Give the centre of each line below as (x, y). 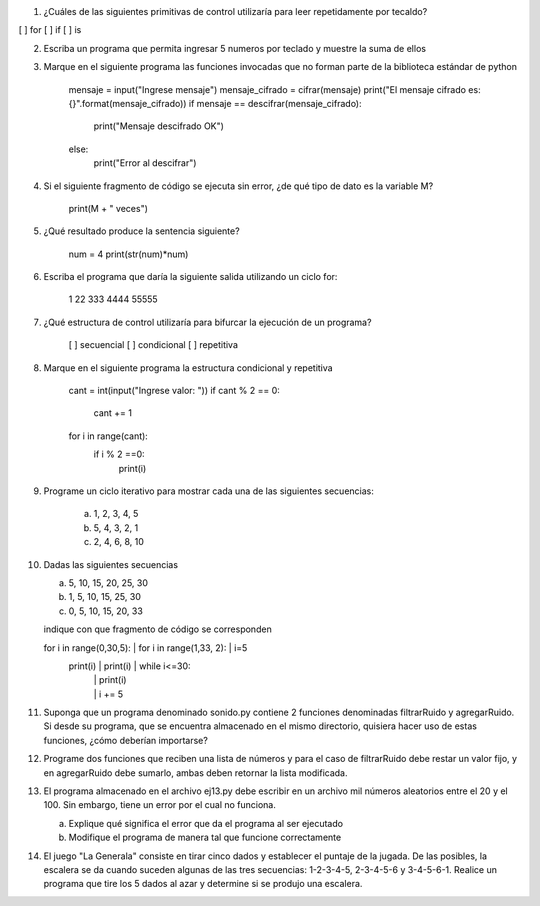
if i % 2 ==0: (119, 454)
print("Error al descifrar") (145, 163)
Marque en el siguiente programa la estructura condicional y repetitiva (188, 367)
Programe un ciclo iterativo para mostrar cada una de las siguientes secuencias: (208, 491)
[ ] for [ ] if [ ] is (50, 30)
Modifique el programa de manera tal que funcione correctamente (205, 837)
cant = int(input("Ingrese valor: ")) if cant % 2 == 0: (174, 391)
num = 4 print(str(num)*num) (128, 254)
